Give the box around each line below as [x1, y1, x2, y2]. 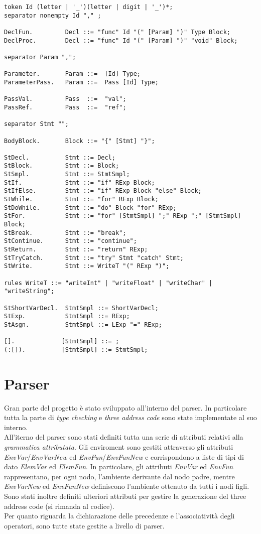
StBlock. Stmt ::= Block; [4, 162, 119, 170]
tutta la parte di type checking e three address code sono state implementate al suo [4, 412, 257, 423]
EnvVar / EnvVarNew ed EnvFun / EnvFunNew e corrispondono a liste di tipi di [4, 451, 244, 462]
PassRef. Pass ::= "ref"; [4, 103, 126, 111]
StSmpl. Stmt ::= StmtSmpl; [4, 171, 130, 178]
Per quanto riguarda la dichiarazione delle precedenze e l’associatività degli [4, 510, 235, 521]
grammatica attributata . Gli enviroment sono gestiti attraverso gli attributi [4, 442, 233, 452]
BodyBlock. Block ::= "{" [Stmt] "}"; [4, 137, 155, 145]
